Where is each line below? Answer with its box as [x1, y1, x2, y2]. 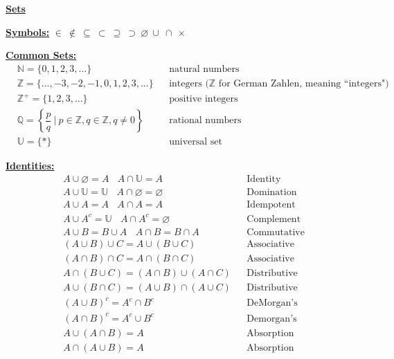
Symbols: [6, 24, 50, 39]
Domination [247, 187, 297, 198]
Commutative [247, 227, 305, 237]
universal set [169, 137, 222, 147]
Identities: [6, 158, 55, 173]
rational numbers [169, 116, 242, 126]
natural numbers [169, 64, 240, 74]
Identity [247, 174, 281, 185]
